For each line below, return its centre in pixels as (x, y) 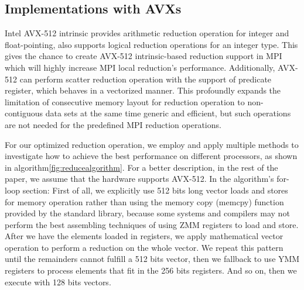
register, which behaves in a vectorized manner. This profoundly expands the (143, 90)
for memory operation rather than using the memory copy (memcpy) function (144, 201)
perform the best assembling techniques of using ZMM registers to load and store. (152, 224)
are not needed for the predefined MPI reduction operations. (113, 124)
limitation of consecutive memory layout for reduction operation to (125, 101)
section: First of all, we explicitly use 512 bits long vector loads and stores (155, 190)
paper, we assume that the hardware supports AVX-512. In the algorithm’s (139, 179)
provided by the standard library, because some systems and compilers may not (147, 213)
